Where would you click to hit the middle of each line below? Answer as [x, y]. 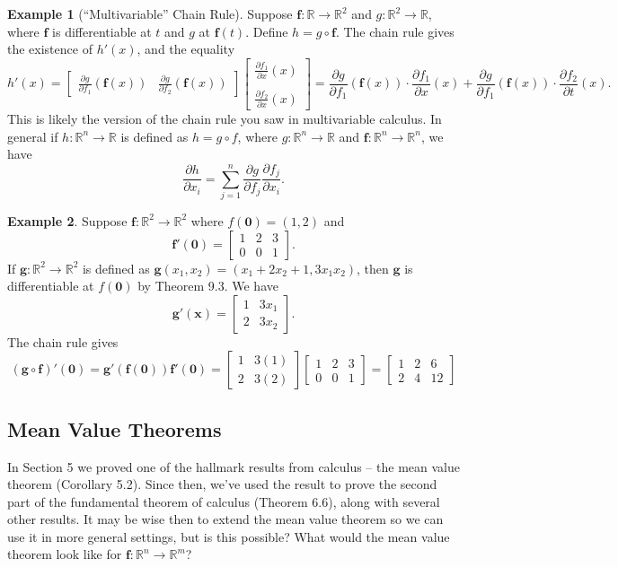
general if [33, 136]
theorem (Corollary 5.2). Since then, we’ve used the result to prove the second [222, 484]
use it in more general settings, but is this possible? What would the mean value [229, 536]
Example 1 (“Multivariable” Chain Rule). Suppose [150, 13]
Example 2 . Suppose [67, 220]
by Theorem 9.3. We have [208, 286]
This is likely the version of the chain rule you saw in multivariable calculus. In [225, 118]
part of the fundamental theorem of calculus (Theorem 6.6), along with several [224, 501]
